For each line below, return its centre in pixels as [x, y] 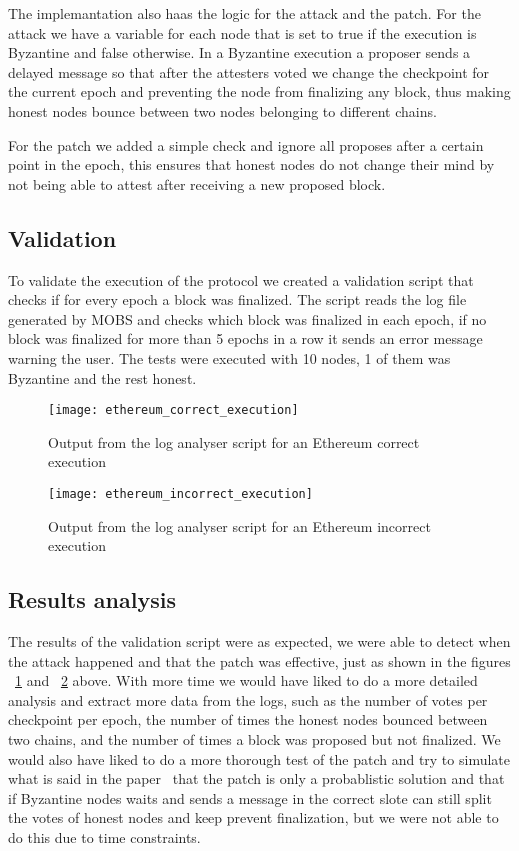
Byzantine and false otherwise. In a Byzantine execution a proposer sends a [239, 52]
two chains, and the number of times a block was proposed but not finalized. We [254, 738]
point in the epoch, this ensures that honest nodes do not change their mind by [251, 164]
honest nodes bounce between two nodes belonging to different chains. [222, 110]
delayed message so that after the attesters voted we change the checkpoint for [249, 71]
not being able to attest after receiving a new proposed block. [197, 183]
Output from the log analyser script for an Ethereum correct [234, 441]
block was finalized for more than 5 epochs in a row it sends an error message [245, 338]
